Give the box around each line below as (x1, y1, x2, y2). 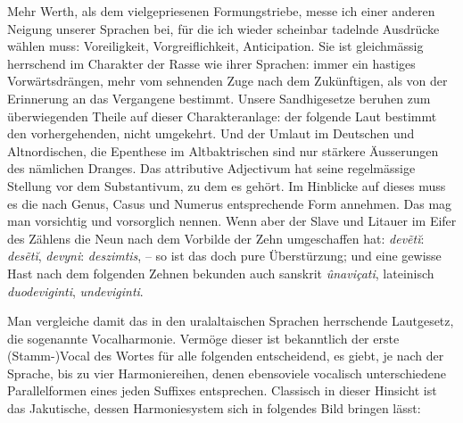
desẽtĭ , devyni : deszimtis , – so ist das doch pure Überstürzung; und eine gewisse (7, 246, 442, 265)
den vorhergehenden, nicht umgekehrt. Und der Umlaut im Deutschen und (7, 124, 415, 143)
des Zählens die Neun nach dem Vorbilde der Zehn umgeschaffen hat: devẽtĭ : (7, 228, 425, 247)
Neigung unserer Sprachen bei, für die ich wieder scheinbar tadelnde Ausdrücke (7, 19, 440, 37)
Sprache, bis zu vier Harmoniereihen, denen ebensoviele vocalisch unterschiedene (7, 363, 447, 382)
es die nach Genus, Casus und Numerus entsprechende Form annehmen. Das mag (7, 194, 452, 212)
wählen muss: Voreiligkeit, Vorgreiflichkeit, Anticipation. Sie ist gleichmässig (7, 37, 424, 55)
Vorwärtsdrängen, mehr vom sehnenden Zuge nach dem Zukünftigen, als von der (7, 71, 448, 90)
